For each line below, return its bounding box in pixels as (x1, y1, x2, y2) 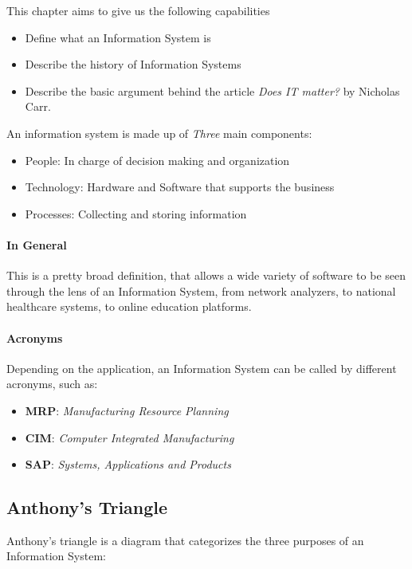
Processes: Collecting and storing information (25, 205, 247, 222)
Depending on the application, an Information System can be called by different (6, 359, 397, 376)
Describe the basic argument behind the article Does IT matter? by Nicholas (25, 82, 400, 99)
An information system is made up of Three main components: (6, 124, 312, 141)
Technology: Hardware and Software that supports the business (25, 179, 335, 195)
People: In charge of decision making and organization (25, 151, 290, 168)
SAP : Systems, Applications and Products (25, 456, 231, 473)
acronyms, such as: (6, 375, 98, 392)
